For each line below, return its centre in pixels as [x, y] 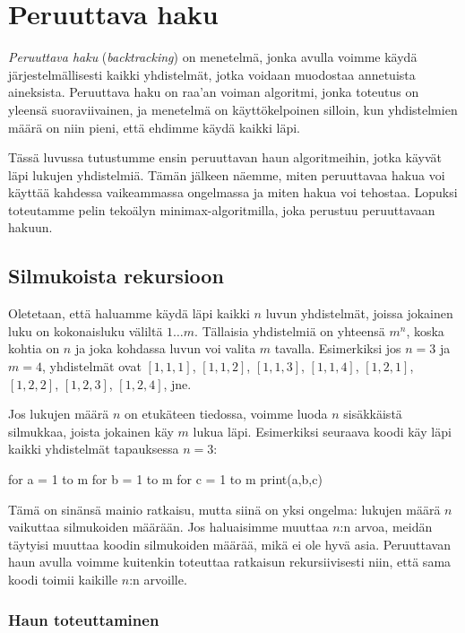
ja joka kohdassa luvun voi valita [165, 348]
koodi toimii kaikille [63, 579]
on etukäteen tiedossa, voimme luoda [226, 414]
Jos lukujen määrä [59, 414]
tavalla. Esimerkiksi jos [338, 348]
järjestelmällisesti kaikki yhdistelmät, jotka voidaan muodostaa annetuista [212, 74]
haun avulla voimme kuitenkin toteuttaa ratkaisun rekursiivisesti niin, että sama [230, 562]
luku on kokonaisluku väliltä [86, 330]
